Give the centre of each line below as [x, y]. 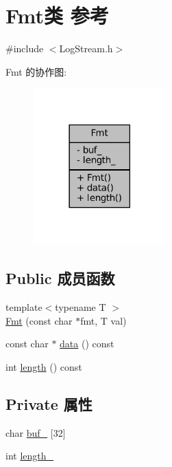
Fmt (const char [39, 320]
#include [25, 48]
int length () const [44, 366]
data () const [87, 344]
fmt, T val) [103, 320]
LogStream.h [86, 48]
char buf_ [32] [36, 432]
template [24, 306]
